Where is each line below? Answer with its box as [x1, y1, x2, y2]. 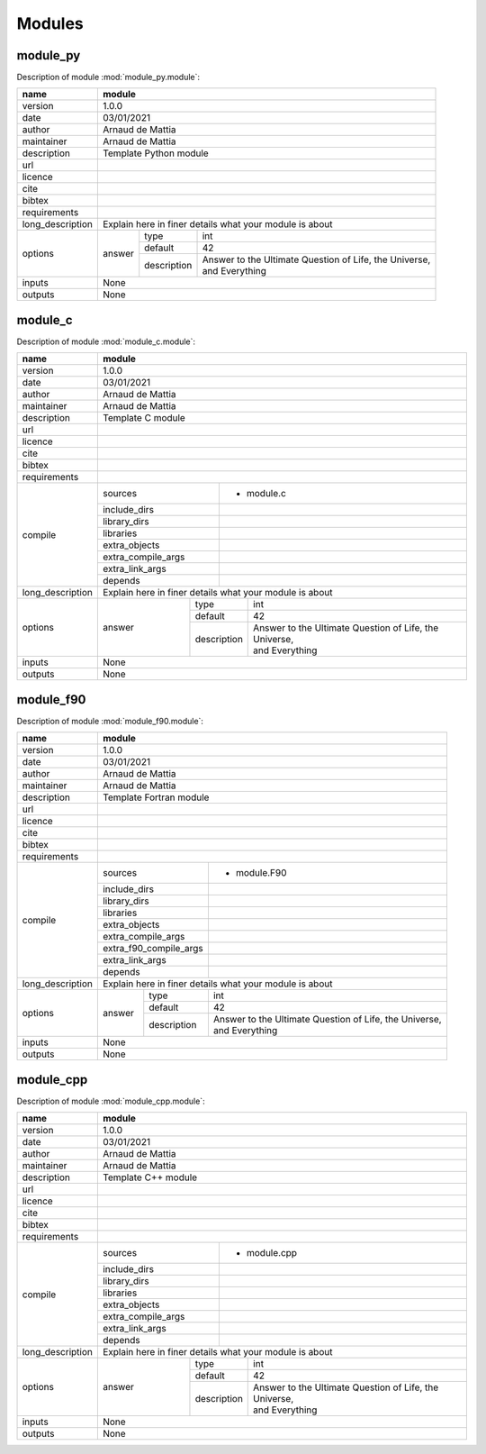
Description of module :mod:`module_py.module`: [16, 72, 201, 83]
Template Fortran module [102, 791, 210, 804]
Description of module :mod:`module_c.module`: [16, 336, 196, 347]
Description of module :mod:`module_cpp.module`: [16, 1095, 206, 1106]
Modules [16, 14, 85, 33]
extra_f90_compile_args [102, 942, 203, 955]
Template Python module [102, 147, 209, 159]
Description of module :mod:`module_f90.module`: [16, 715, 204, 726]
